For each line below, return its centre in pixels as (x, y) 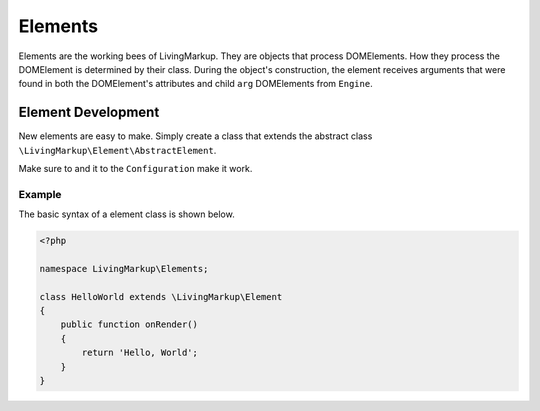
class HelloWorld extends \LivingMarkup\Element (161, 296)
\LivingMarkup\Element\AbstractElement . (117, 150)
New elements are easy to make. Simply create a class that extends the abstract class (195, 136)
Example (40, 194)
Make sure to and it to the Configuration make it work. (135, 169)
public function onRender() (129, 324)
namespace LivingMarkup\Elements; (124, 268)
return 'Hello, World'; (140, 353)
